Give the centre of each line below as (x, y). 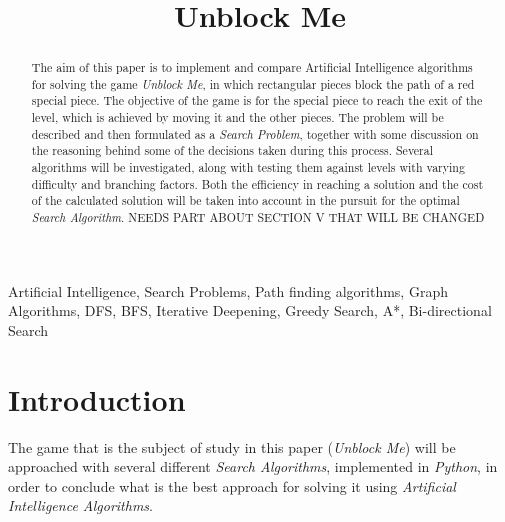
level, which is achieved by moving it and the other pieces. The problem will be (237, 117)
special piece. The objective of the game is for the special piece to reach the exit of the (257, 100)
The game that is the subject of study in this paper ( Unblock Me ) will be (232, 446)
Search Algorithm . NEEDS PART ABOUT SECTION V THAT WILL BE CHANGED (258, 217)
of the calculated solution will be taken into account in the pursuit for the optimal (245, 200)
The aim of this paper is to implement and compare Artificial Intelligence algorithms (252, 67)
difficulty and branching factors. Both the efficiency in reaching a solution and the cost (257, 183)
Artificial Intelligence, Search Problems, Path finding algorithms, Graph (228, 290)
